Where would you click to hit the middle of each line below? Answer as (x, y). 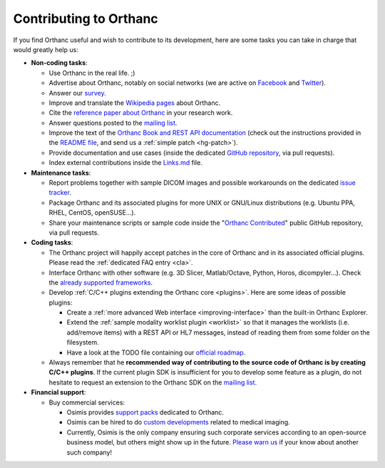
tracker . (60, 193)
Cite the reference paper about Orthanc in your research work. (141, 113)
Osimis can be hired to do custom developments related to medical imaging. (178, 422)
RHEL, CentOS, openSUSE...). (92, 213)
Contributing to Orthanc (86, 19)
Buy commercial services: (87, 402)
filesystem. (83, 342)
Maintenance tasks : (61, 173)
